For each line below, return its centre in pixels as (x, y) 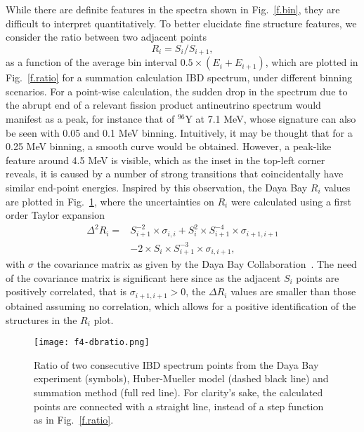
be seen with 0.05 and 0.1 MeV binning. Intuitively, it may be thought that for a (179, 132)
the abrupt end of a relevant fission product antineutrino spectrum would (163, 105)
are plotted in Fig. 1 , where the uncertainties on (110, 201)
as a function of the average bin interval (91, 62)
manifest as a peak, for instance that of (90, 119)
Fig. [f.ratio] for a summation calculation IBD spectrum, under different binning (179, 77)
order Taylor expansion (55, 215)
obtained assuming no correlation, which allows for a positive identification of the (181, 305)
